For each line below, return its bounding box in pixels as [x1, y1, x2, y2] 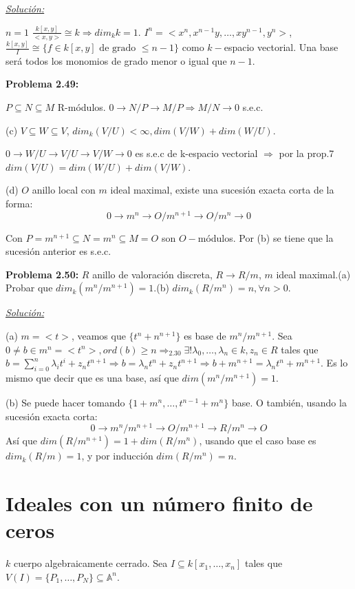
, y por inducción [81, 448, 153, 463]
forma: [6, 196, 33, 211]
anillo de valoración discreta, [92, 267, 213, 281]
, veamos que [71, 329, 126, 343]
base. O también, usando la [231, 395, 347, 410]
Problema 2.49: [6, 76, 79, 91]
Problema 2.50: [6, 267, 79, 281]
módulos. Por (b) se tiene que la [197, 230, 334, 245]
